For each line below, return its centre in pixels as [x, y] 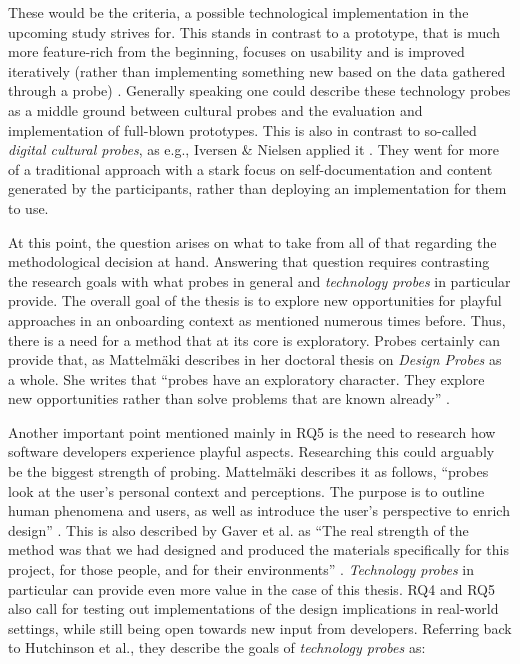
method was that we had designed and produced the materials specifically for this [259, 549]
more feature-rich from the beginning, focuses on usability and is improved [236, 51]
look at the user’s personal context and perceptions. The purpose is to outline [246, 490]
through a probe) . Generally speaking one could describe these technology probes [259, 90]
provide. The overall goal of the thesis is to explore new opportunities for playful [255, 300]
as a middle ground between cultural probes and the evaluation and [215, 109]
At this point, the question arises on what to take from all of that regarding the [252, 241]
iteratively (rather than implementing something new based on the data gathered [257, 70]
